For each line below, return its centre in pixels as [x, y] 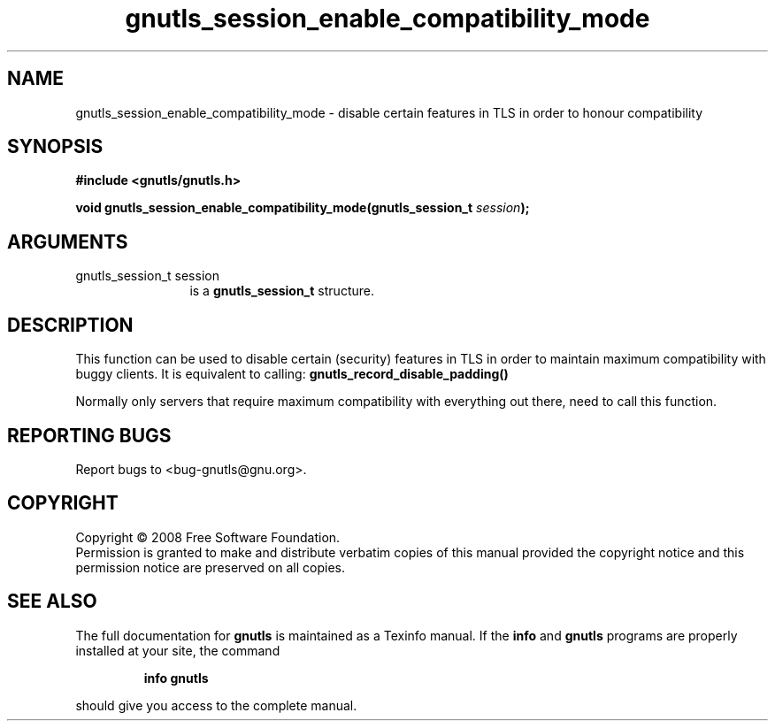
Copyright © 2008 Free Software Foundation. [208, 537]
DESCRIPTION [70, 325]
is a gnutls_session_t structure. [282, 291]
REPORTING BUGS [89, 435]
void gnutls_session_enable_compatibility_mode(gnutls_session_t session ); [303, 208]
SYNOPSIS [55, 147]
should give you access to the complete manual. [216, 705]
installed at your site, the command [178, 650]
